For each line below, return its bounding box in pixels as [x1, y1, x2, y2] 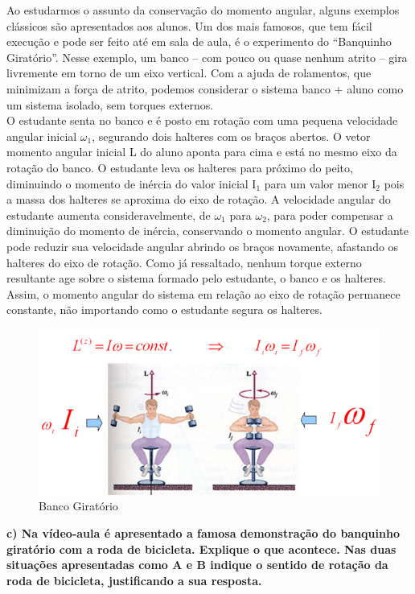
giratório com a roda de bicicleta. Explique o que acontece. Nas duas [6, 540, 397, 557]
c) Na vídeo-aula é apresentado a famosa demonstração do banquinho [6, 525, 400, 542]
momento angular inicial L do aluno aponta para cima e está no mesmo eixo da [6, 143, 397, 160]
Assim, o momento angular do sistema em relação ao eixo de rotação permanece [6, 285, 401, 302]
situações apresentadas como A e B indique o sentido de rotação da [6, 556, 388, 573]
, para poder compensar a [266, 206, 393, 223]
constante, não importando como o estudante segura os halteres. [6, 301, 323, 318]
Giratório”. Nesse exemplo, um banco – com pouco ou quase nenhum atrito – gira [6, 48, 408, 65]
